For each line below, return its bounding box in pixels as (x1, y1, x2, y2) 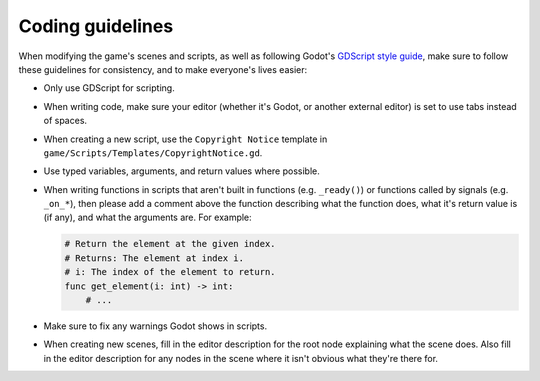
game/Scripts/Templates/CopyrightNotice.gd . (43, 146, 263, 159)
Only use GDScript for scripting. (43, 82, 175, 94)
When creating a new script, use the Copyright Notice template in (43, 133, 328, 145)
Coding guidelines (18, 15, 174, 37)
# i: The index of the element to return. (64, 266, 276, 278)
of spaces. (43, 115, 88, 127)
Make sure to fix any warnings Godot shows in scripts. (43, 320, 268, 332)
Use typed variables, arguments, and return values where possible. (43, 165, 320, 177)
